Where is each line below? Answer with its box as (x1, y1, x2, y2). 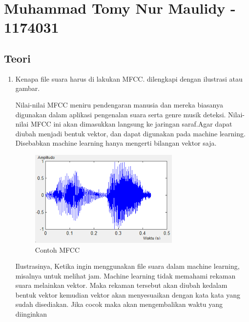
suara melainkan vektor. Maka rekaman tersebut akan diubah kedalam (15, 280, 228, 290)
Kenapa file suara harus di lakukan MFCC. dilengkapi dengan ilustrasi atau (15, 73, 243, 84)
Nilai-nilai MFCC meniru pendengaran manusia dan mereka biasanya (15, 99, 223, 109)
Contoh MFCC (35, 244, 80, 255)
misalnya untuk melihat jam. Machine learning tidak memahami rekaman (15, 270, 236, 280)
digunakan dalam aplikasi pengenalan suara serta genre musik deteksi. (15, 109, 226, 119)
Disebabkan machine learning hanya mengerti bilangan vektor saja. (15, 138, 217, 148)
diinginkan (15, 309, 47, 319)
